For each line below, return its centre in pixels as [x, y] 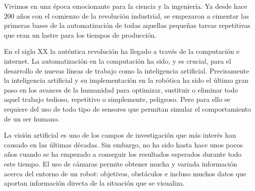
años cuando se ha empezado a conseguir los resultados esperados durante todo [123, 154]
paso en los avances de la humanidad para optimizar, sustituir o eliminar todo [121, 89]
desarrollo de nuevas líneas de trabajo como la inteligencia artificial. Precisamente [127, 70]
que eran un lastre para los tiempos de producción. [80, 35]
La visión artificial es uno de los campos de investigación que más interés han [120, 135]
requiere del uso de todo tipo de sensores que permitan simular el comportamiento [127, 108]
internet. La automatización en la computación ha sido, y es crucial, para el [118, 60]
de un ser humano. [32, 118]
